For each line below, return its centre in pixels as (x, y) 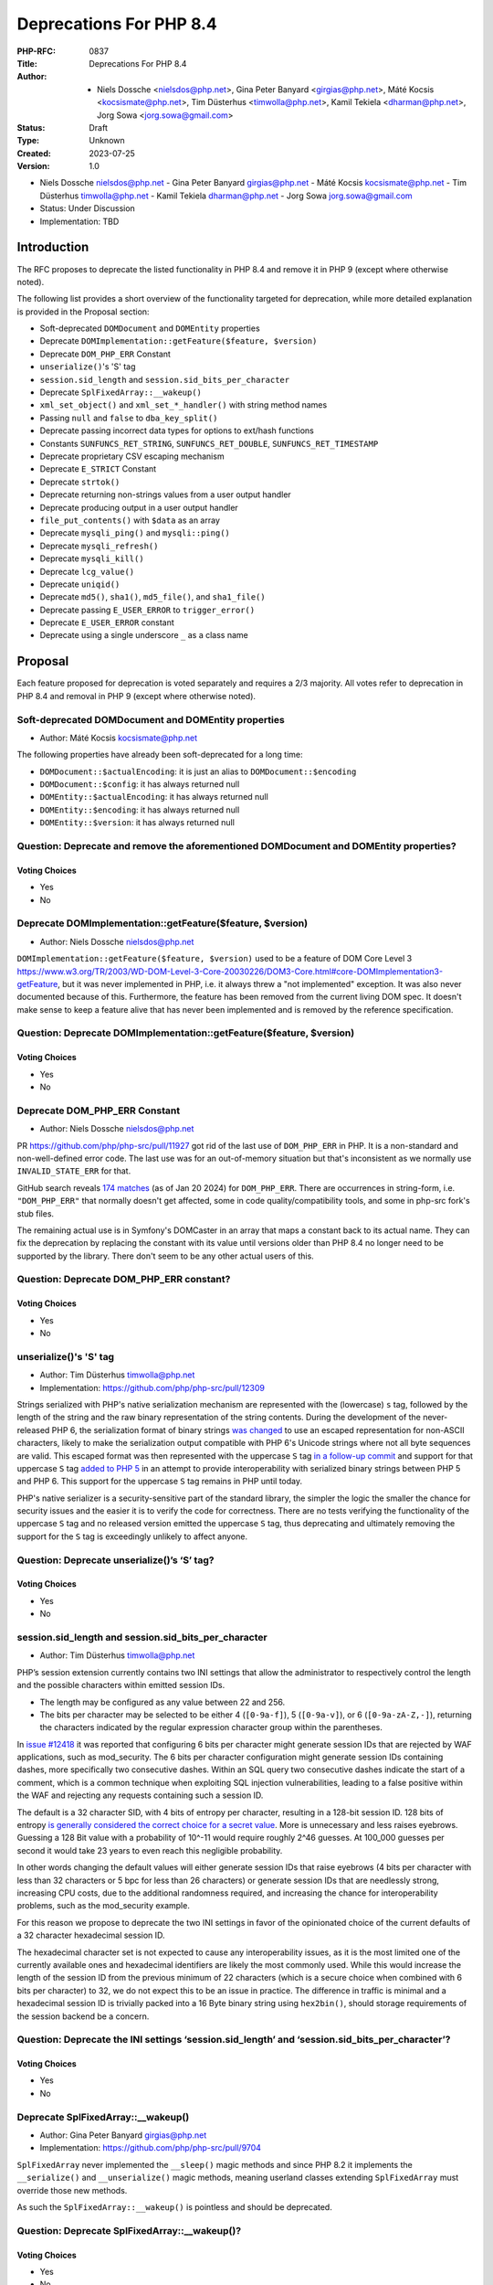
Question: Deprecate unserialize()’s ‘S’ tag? (115, 1560)
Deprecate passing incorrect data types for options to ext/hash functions (177, 430)
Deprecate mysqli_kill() (92, 558)
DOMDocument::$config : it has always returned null (140, 784)
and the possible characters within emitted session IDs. (121, 1685)
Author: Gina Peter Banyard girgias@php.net (123, 2135)
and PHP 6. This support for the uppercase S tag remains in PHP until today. (160, 1482)
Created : (34, 153)
